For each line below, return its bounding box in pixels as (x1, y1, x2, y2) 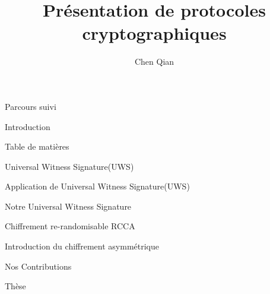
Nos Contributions (5, 260, 72, 272)
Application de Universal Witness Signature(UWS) (5, 180, 190, 192)
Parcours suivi (5, 100, 56, 112)
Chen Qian (134, 55, 174, 68)
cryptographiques (82, 21, 227, 45)
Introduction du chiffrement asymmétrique (5, 240, 159, 252)
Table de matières (5, 140, 69, 153)
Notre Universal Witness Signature (5, 200, 132, 212)
